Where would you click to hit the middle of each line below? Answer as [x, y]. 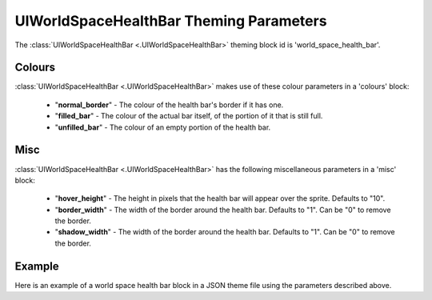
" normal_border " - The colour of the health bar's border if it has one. [169, 105]
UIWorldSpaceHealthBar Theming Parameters [171, 21]
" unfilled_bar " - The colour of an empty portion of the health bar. [163, 127]
